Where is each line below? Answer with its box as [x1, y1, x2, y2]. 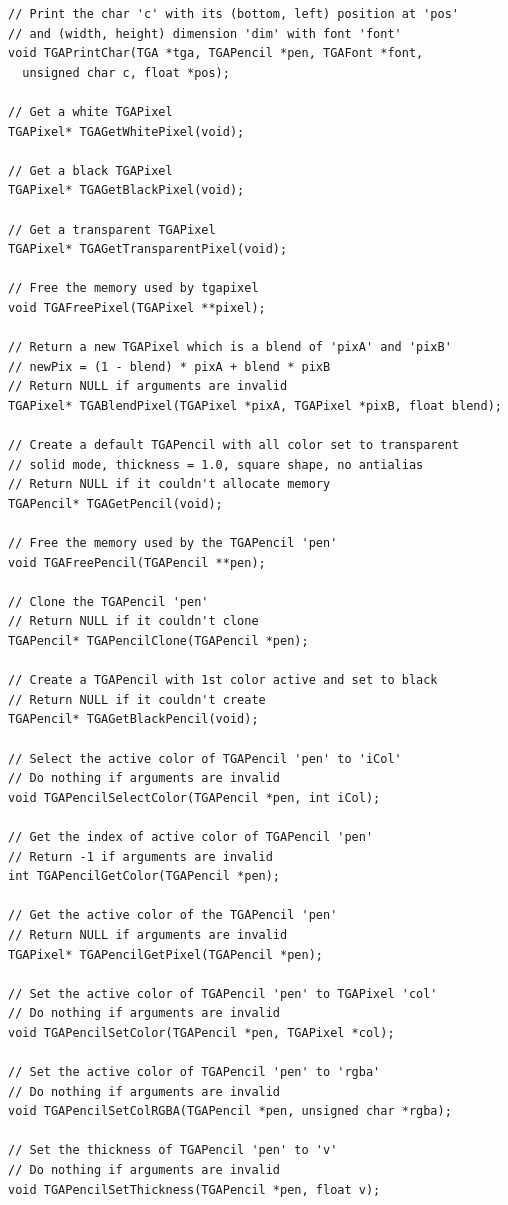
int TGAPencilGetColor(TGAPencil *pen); [8, 869, 281, 884]
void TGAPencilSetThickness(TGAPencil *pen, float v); [8, 1182, 381, 1197]
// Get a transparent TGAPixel [8, 222, 216, 237]
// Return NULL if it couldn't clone [8, 614, 259, 629]
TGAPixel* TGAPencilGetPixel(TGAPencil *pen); [8, 947, 323, 962]
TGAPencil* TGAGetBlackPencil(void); [8, 712, 259, 727]
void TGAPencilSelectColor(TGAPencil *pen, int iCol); [8, 790, 381, 805]
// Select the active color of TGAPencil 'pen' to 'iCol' [8, 751, 402, 766]
